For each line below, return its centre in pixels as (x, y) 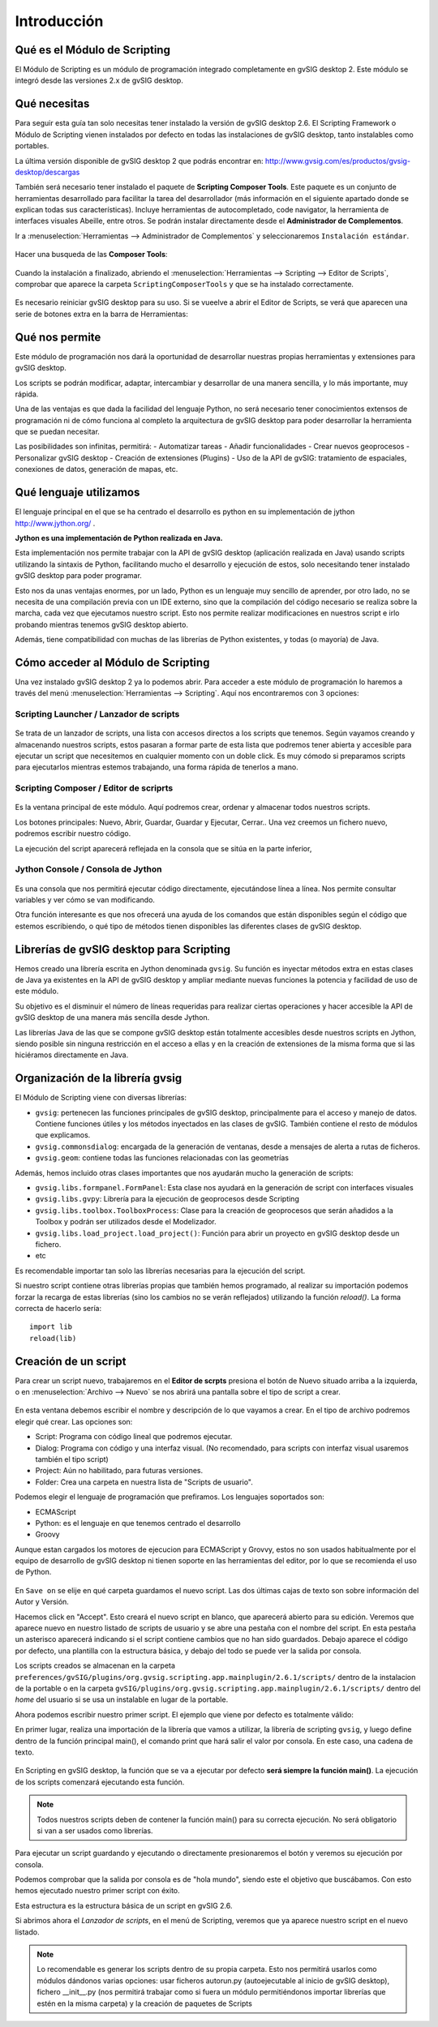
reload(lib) (53, 1338)
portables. (32, 146)
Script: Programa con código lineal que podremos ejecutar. (134, 1437)
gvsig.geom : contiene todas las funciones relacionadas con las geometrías (162, 1158)
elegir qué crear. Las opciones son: (74, 1421)
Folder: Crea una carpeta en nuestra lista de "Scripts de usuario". (144, 1482)
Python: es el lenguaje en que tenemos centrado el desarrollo (138, 1523)
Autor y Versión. (42, 1602)
